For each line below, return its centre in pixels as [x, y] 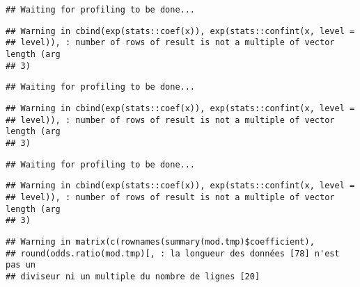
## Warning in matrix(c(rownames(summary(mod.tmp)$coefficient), [160, 241]
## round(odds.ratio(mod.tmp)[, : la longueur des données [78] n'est [173, 253]
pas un [21, 265]
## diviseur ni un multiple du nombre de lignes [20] [133, 276]
